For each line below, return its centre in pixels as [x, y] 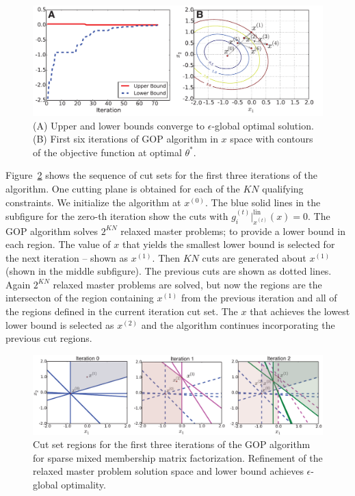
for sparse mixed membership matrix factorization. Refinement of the [178, 457]
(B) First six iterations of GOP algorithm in [126, 139]
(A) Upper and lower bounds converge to [119, 125]
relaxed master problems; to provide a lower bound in [233, 231]
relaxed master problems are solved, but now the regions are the [187, 284]
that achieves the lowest [300, 311]
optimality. [83, 484]
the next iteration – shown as [67, 257]
